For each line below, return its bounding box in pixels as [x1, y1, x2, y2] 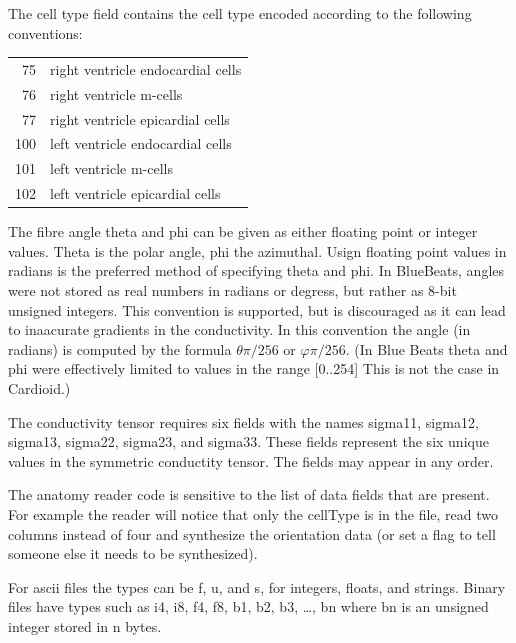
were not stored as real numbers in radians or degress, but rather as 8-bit [8, 280, 457, 301]
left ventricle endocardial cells [50, 133, 232, 154]
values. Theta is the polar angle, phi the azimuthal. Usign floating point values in [8, 240, 507, 261]
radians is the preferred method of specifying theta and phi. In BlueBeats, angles [8, 260, 505, 281]
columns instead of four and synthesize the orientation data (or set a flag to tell [8, 523, 496, 544]
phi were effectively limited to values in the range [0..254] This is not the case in [8, 358, 500, 379]
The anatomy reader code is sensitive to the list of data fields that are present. [8, 484, 490, 505]
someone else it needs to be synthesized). [8, 543, 258, 564]
